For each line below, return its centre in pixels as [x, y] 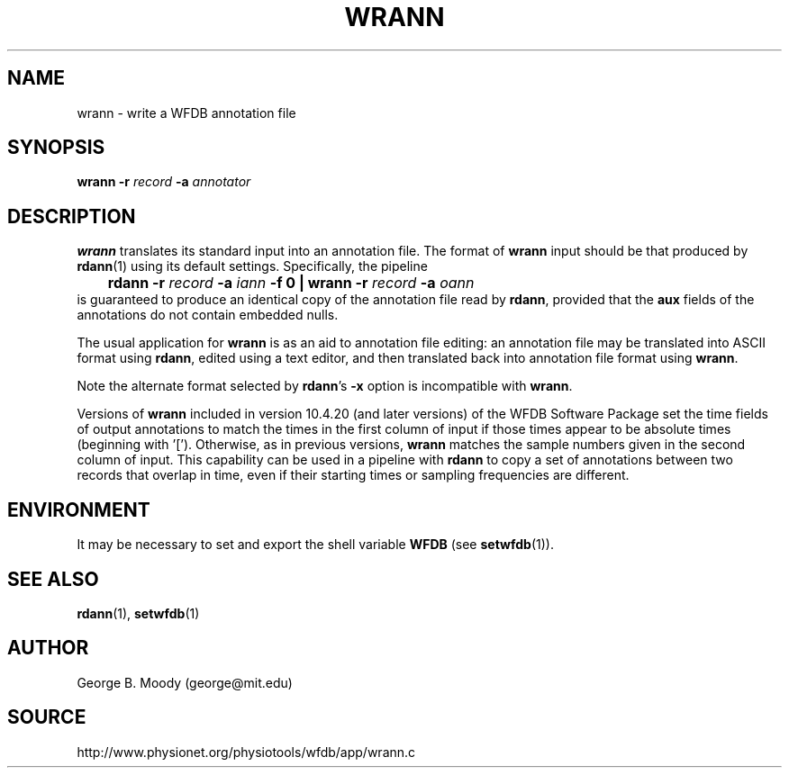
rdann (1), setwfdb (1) [138, 613]
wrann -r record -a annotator [164, 182]
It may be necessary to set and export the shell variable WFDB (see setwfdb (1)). [315, 545]
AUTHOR [48, 648]
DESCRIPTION [72, 216]
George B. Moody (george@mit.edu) [185, 682]
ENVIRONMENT [79, 509]
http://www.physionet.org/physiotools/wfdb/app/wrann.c [246, 752]
